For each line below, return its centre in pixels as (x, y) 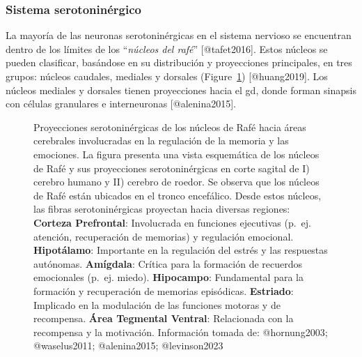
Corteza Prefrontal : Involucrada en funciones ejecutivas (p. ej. (172, 222)
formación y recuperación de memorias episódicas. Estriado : (164, 290)
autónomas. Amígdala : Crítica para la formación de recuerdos (168, 263)
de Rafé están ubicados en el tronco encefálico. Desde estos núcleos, (178, 195)
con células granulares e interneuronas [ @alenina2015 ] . (121, 104)
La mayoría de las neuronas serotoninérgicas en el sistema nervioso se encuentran (179, 35)
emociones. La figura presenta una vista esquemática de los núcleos (176, 154)
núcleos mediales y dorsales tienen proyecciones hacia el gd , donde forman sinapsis (181, 90)
